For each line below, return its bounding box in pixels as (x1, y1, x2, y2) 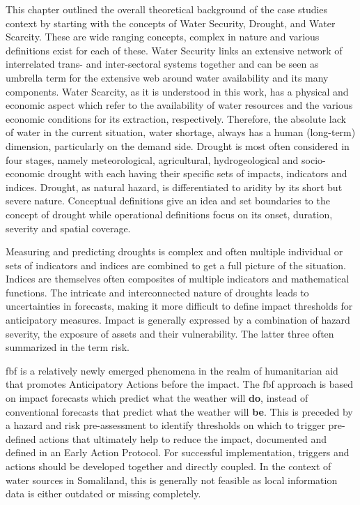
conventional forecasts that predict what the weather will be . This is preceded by (6, 404, 353, 419)
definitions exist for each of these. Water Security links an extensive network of (6, 43, 343, 57)
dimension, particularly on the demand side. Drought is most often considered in (6, 138, 350, 153)
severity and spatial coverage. (6, 220, 131, 235)
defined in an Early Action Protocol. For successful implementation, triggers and (6, 445, 350, 460)
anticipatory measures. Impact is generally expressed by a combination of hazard (6, 312, 350, 327)
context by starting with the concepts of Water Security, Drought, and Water (6, 15, 336, 30)
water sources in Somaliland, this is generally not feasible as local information (6, 472, 338, 487)
